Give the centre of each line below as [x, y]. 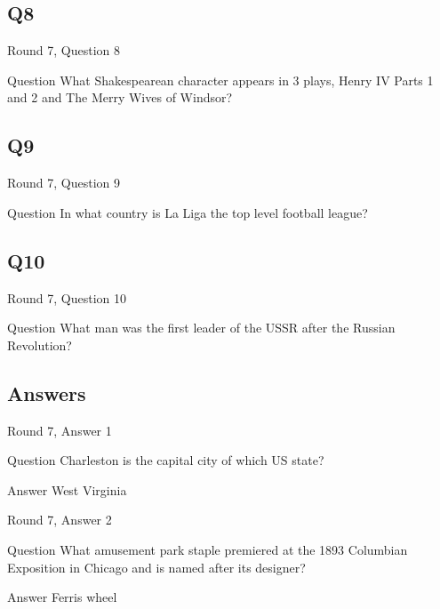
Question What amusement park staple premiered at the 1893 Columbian [208, 549]
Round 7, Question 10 [67, 297]
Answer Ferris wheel [62, 597]
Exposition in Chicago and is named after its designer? [156, 567]
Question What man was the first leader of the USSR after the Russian [201, 328]
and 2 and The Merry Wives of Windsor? [120, 97]
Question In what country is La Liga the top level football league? [188, 212]
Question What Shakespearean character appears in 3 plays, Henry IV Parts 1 [220, 80]
